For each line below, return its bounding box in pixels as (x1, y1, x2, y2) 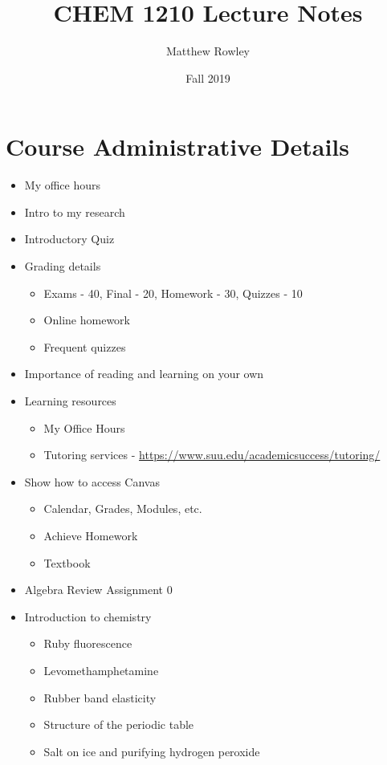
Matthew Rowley (165, 43, 251, 59)
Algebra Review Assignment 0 (24, 581, 173, 598)
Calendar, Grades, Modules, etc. (43, 500, 202, 517)
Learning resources (24, 393, 116, 409)
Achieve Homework (43, 527, 138, 543)
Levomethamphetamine (43, 661, 159, 678)
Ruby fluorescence (43, 635, 132, 652)
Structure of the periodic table (43, 716, 194, 733)
